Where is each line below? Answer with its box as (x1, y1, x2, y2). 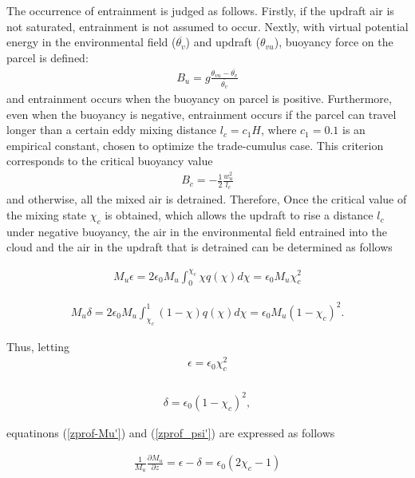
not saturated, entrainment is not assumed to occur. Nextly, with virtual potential (6, 18, 409, 34)
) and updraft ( (185, 34, 260, 50)
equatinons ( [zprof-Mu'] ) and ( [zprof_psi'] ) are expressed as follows (6, 424, 335, 440)
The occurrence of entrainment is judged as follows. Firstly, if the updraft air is (6, 2, 394, 18)
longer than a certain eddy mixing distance (6, 121, 217, 138)
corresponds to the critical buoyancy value (6, 152, 213, 169)
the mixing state (6, 207, 87, 223)
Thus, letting (6, 338, 70, 354)
